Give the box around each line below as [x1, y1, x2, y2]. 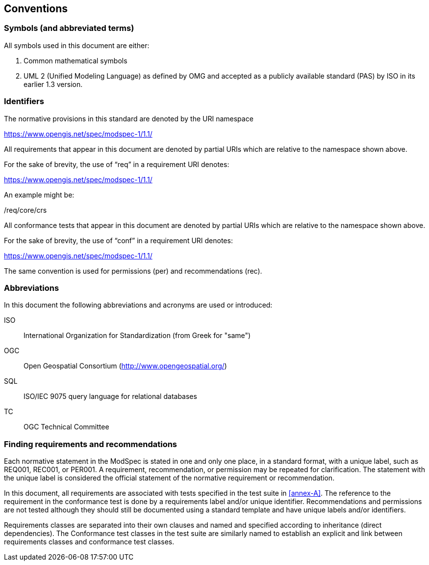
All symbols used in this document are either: [4, 41, 150, 50]
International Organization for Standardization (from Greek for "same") [24, 331, 251, 340]
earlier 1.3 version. [24, 80, 83, 88]
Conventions [4, 2, 68, 15]
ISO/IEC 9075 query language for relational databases [24, 392, 197, 401]
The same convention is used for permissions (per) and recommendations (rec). [4, 266, 262, 275]
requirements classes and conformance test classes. [4, 537, 175, 546]
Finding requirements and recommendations [4, 439, 177, 449]
